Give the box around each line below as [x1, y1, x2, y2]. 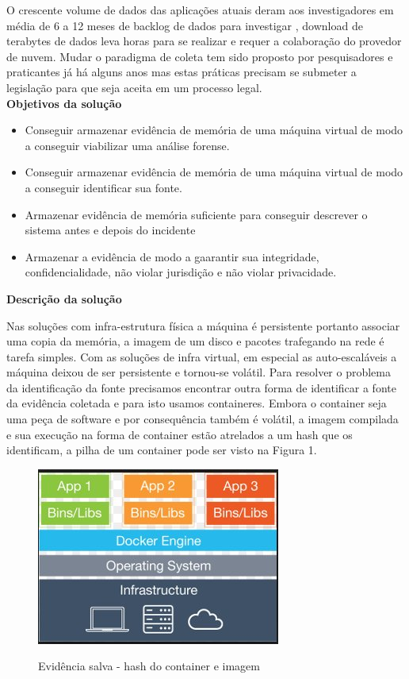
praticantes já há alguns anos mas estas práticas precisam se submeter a [6, 64, 357, 80]
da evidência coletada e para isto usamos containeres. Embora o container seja [6, 395, 387, 411]
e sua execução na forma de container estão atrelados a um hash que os [6, 426, 353, 442]
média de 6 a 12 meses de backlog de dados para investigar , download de [6, 17, 363, 33]
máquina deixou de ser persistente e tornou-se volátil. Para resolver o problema [6, 364, 392, 380]
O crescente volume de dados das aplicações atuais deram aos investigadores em [6, 2, 394, 17]
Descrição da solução [6, 290, 122, 307]
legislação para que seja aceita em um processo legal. [6, 79, 262, 95]
